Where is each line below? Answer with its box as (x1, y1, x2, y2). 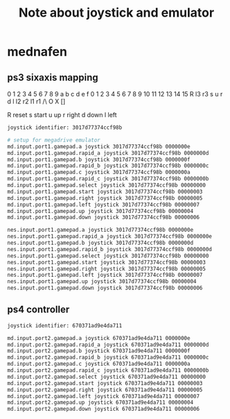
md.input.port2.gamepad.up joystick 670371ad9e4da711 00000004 (7, 399, 194, 407)
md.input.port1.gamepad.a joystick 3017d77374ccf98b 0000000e (7, 143, 191, 150)
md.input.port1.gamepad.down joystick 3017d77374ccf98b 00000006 (7, 214, 200, 221)
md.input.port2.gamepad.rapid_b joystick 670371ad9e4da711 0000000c (7, 354, 209, 361)
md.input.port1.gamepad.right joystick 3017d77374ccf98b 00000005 (7, 194, 203, 202)
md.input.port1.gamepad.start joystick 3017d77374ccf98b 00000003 (7, 188, 203, 195)
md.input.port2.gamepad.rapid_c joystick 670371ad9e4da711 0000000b (7, 367, 209, 374)
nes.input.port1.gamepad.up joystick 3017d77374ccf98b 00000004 (7, 278, 197, 285)
